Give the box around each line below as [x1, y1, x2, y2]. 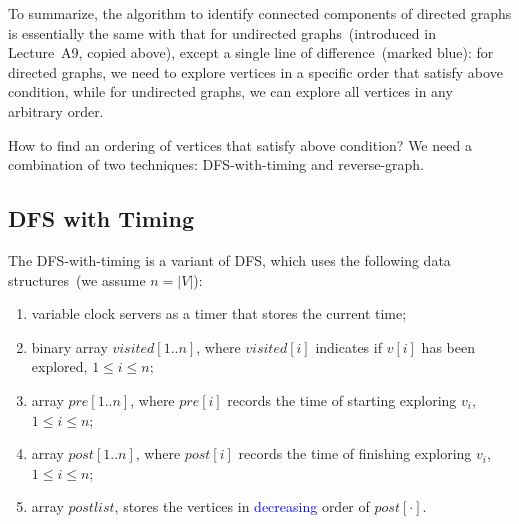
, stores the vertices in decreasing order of [114, 496, 370, 517]
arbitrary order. [8, 100, 104, 121]
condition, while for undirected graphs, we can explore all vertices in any [8, 81, 453, 102]
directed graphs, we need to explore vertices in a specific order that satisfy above [8, 61, 503, 82]
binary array [31, 336, 108, 357]
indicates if [315, 336, 382, 357]
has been [421, 336, 475, 357]
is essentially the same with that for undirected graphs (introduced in [8, 22, 436, 43]
